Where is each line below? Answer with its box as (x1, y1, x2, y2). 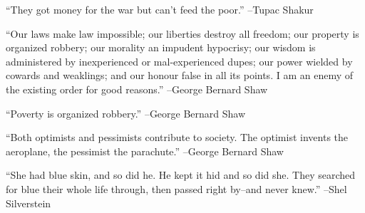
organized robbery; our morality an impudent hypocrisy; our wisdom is (6, 40, 316, 55)
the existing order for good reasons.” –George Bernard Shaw (6, 81, 268, 96)
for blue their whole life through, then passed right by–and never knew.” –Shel (6, 181, 347, 196)
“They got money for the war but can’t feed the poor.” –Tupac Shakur (6, 2, 314, 16)
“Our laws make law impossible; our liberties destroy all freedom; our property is (6, 26, 359, 41)
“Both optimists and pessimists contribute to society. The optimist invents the (6, 130, 349, 145)
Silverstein (6, 195, 51, 210)
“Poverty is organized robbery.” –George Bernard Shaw (6, 105, 246, 120)
